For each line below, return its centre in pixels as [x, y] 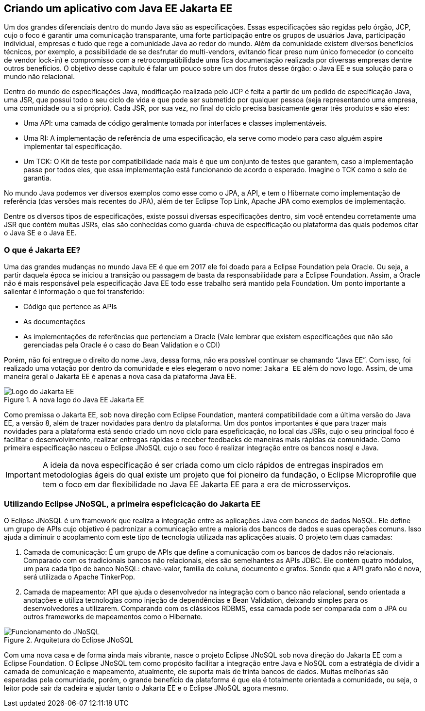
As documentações [54, 322]
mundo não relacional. [39, 77]
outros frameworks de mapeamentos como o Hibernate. [113, 616]
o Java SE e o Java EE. [40, 233]
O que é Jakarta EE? [42, 250]
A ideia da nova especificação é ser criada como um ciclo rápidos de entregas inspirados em [213, 465]
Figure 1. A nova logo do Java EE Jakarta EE [74, 400]
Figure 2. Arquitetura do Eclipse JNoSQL [69, 640]
